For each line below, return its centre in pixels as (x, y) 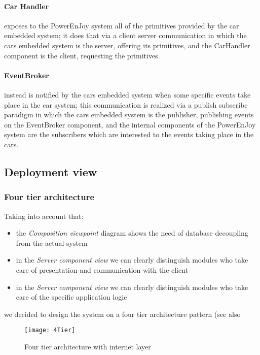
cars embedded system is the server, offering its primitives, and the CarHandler (127, 45)
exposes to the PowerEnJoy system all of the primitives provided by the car (122, 25)
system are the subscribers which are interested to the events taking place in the (129, 134)
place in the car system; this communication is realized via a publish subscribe (126, 104)
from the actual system (52, 243)
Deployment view (51, 171)
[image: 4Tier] (50, 330)
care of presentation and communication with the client (102, 269)
